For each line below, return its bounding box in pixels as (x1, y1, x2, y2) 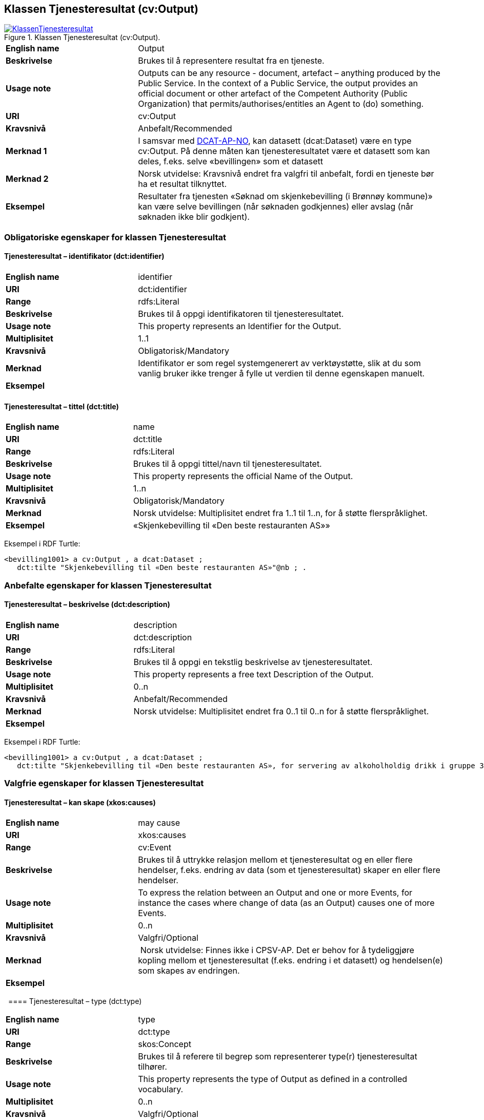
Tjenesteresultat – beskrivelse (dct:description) (4, 600, 170, 609)
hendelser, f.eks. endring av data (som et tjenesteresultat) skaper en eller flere (138, 865, 440, 876)
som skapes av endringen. (138, 965, 240, 976)
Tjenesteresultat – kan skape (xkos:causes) (4, 798, 156, 807)
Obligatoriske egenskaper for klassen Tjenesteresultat (4, 232, 226, 242)
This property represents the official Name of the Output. (133, 471, 353, 482)
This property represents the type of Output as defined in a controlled (138, 1074, 408, 1085)
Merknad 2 (6, 174, 49, 184)
